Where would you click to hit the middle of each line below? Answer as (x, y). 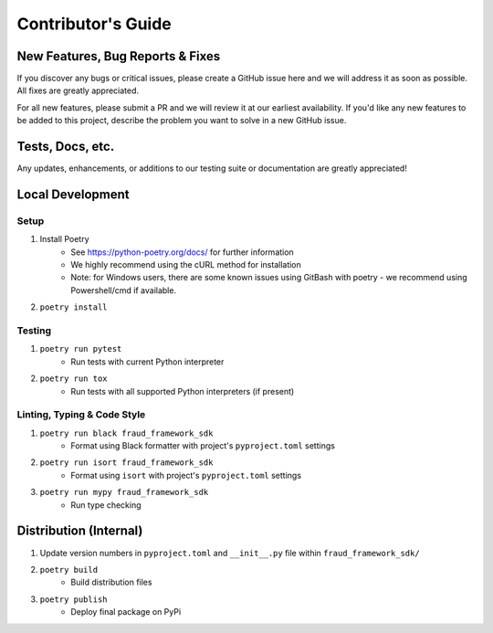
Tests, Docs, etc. (66, 147)
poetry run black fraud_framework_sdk (126, 433)
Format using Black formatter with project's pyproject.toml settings (203, 446)
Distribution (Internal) (80, 531)
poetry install (74, 307)
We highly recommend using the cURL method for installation (186, 265)
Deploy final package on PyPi (126, 612)
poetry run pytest (81, 349)
